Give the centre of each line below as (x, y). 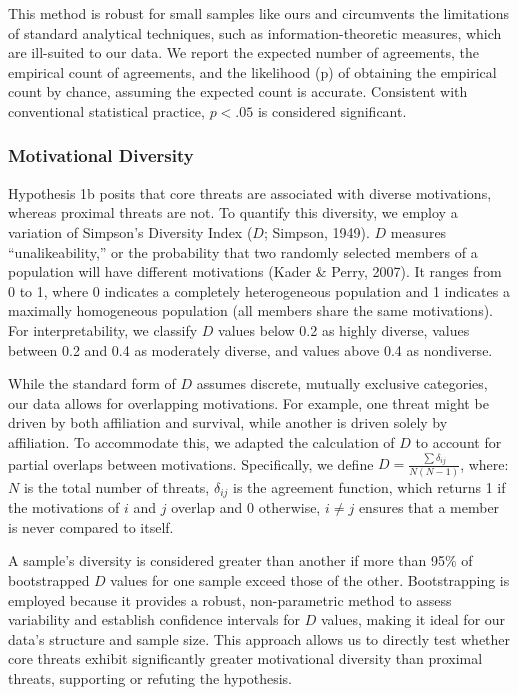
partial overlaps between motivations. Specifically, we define (191, 463)
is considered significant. (332, 110)
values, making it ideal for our (413, 619)
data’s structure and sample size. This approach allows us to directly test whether (259, 638)
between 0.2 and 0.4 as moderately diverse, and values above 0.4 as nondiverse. (250, 349)
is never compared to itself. (91, 526)
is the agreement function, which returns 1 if (369, 486)
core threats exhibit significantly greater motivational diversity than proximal (245, 658)
